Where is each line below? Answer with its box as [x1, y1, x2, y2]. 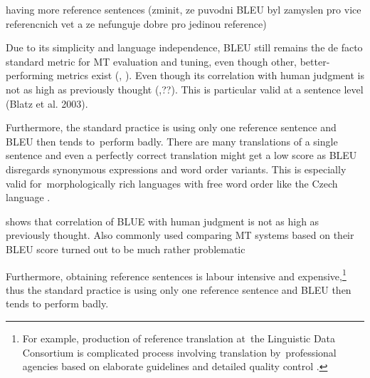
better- [300, 53, 330, 68]
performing [6, 68, 53, 83]
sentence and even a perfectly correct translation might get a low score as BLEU [6, 148, 357, 163]
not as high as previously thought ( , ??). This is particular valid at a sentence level [6, 81, 364, 96]
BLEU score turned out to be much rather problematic [6, 241, 245, 256]
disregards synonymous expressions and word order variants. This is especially [6, 161, 347, 176]
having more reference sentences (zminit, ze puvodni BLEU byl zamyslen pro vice [6, 2, 361, 16]
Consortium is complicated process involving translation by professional [22, 344, 337, 359]
